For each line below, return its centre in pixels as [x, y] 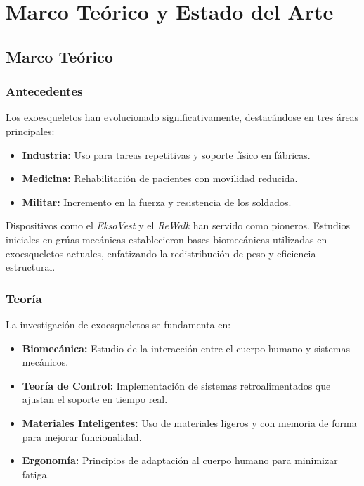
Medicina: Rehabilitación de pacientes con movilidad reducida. [160, 178]
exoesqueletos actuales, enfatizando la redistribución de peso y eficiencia [161, 253]
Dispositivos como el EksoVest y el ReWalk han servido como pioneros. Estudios [178, 225]
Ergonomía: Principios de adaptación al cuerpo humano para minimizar [180, 460]
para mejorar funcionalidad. [82, 436]
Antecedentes [44, 91]
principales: [30, 130]
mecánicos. [45, 362]
